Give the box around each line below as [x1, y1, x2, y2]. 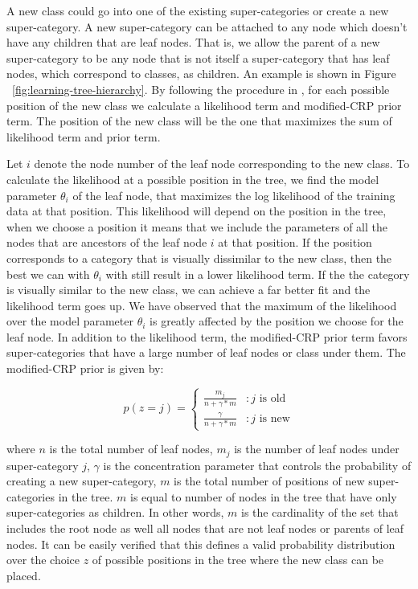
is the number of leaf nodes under [234, 440, 400, 457]
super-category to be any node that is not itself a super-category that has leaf [6, 49, 390, 66]
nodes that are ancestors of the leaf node [6, 234, 207, 251]
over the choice [6, 551, 80, 568]
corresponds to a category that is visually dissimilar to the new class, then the [6, 249, 392, 266]
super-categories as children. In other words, [6, 504, 224, 521]
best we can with [6, 265, 90, 282]
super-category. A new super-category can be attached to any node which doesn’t [6, 18, 408, 35]
